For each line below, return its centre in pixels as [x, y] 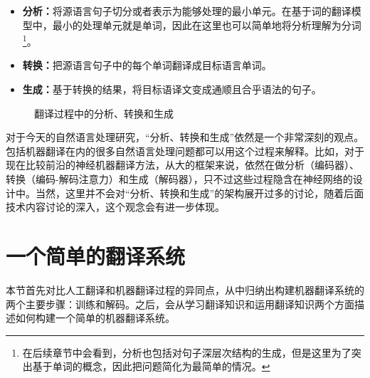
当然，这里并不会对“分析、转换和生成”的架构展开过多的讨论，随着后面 [200, 193]
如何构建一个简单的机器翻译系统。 [95, 318]
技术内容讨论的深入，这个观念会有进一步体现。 [115, 207]
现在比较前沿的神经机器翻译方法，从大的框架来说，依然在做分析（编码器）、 [183, 165]
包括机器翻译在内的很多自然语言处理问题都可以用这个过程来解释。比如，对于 [185, 151]
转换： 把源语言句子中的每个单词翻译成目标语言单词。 [147, 65]
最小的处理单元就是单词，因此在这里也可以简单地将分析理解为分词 [207, 25]
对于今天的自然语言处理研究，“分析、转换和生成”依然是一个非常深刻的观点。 [185, 137]
